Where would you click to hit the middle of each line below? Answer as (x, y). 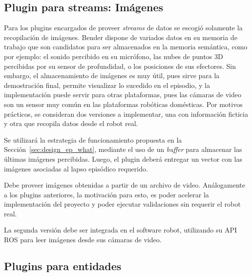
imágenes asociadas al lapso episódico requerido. (76, 168)
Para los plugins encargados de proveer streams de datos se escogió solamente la (123, 28)
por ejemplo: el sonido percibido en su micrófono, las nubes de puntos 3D (114, 56)
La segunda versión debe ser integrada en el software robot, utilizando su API (120, 230)
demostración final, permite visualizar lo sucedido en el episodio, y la (107, 85)
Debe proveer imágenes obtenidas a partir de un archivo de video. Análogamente (125, 185)
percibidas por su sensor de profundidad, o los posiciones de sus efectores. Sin (120, 66)
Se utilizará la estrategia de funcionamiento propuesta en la (93, 139)
